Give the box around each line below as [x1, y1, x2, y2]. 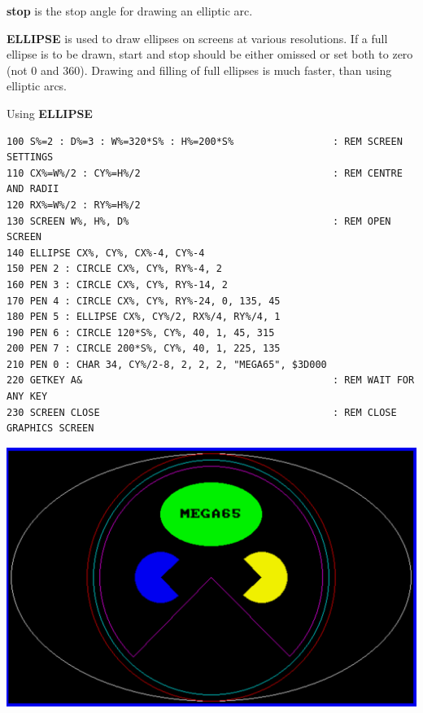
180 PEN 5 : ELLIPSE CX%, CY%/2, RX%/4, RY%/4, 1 [7, 311, 281, 323]
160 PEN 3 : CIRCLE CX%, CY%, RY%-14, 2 [7, 278, 229, 291]
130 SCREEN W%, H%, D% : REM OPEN [7, 215, 391, 227]
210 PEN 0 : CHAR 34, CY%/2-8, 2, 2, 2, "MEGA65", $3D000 [7, 358, 327, 370]
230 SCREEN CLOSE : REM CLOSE [7, 406, 397, 418]
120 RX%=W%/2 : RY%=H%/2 [7, 199, 141, 211]
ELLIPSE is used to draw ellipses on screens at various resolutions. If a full [7, 29, 388, 46]
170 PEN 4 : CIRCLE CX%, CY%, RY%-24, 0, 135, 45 [7, 295, 281, 307]
